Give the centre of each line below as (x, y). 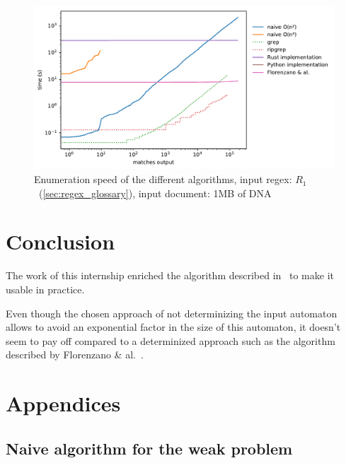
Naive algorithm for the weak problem (149, 448)
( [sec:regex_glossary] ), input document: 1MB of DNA (155, 193)
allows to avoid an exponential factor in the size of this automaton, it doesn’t (173, 327)
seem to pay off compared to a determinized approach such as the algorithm (171, 340)
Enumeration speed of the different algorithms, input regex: (163, 179)
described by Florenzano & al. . (75, 354)
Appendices (63, 403)
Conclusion (60, 241)
